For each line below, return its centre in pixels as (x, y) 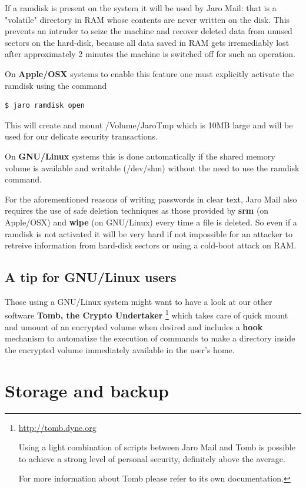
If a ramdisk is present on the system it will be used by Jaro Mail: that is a (141, 8)
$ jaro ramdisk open (45, 106)
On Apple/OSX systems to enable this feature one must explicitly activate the (149, 73)
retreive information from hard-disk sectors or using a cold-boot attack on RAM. (151, 245)
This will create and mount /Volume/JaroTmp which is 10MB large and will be (149, 125)
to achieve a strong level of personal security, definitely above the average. (152, 458)
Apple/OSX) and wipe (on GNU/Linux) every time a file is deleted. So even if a (151, 222)
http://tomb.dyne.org (57, 427)
